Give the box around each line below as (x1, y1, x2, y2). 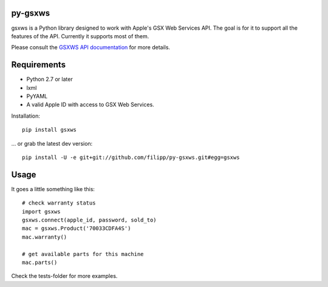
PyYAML (26, 92, 48, 100)
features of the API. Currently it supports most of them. (11, 32, 149, 39)
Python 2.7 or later (26, 76, 73, 83)
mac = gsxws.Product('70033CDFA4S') (22, 225, 131, 232)
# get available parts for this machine (22, 251, 144, 257)
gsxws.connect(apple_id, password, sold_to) (22, 217, 157, 224)
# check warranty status (22, 200, 96, 206)
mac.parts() (22, 258, 58, 266)
